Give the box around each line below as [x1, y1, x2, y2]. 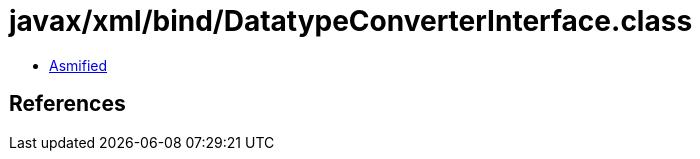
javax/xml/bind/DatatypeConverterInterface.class [9, 4, 693, 38]
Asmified [49, 56, 108, 74]
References [9, 91, 126, 117]
